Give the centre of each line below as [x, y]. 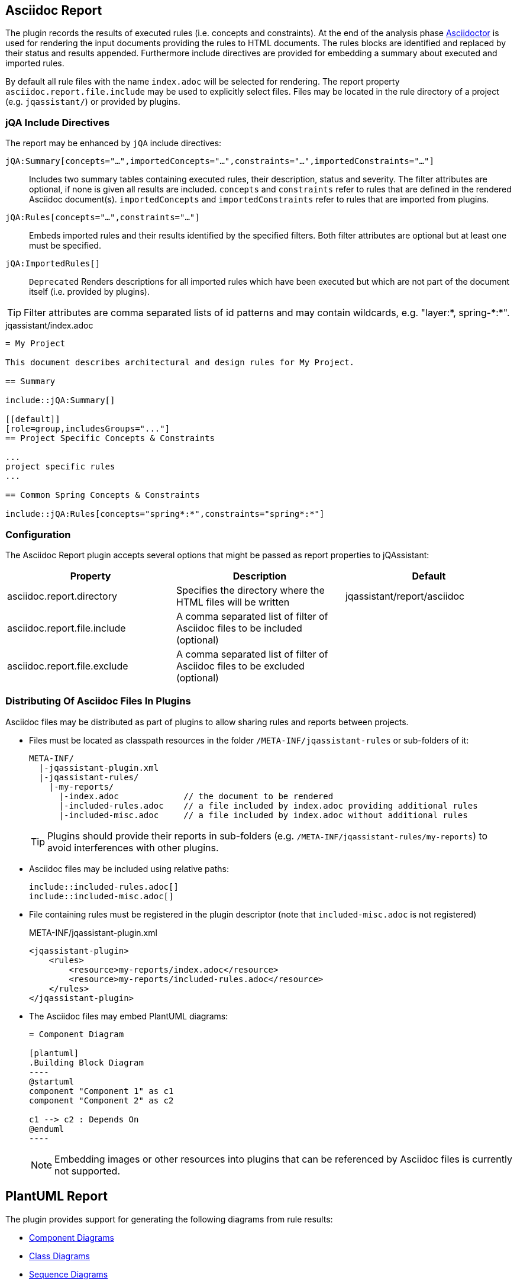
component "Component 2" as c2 [101, 1100]
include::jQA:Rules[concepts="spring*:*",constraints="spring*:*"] [165, 514]
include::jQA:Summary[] [60, 400]
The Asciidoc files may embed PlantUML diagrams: [129, 1016]
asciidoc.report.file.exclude [68, 666]
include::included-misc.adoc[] [101, 896]
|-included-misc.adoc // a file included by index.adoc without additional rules [263, 815]
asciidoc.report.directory [62, 596]
